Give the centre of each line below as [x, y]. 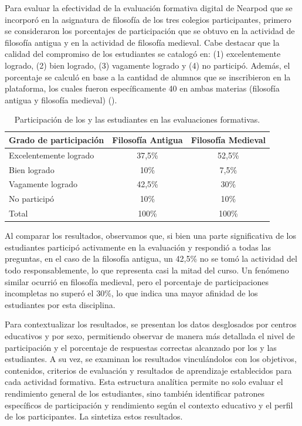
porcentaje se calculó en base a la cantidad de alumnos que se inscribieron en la [148, 77]
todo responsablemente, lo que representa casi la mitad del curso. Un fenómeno [147, 270]
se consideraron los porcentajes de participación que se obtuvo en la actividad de [150, 31]
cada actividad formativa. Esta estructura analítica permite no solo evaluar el [144, 382]
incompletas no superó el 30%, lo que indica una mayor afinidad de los [131, 293]
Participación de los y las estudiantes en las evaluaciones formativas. [137, 119]
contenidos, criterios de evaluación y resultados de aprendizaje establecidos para [148, 370]
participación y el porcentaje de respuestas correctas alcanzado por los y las [141, 347]
